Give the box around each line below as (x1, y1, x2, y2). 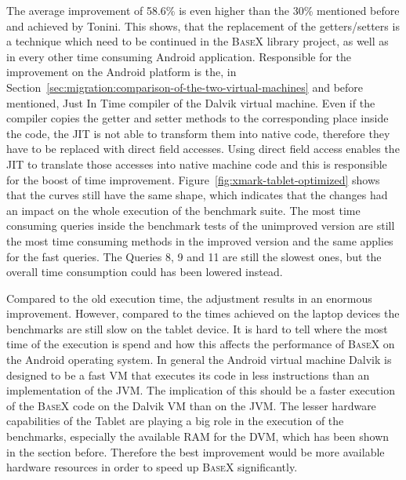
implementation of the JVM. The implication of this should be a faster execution (6, 382, 395, 398)
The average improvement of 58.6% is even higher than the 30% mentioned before (6, 2, 400, 18)
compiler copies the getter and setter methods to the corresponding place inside (6, 110, 389, 126)
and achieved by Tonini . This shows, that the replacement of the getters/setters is (6, 17, 400, 34)
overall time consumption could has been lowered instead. (6, 264, 283, 280)
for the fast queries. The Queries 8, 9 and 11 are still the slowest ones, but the (6, 248, 382, 264)
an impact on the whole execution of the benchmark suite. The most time (6, 202, 361, 218)
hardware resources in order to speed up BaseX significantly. (6, 459, 298, 475)
